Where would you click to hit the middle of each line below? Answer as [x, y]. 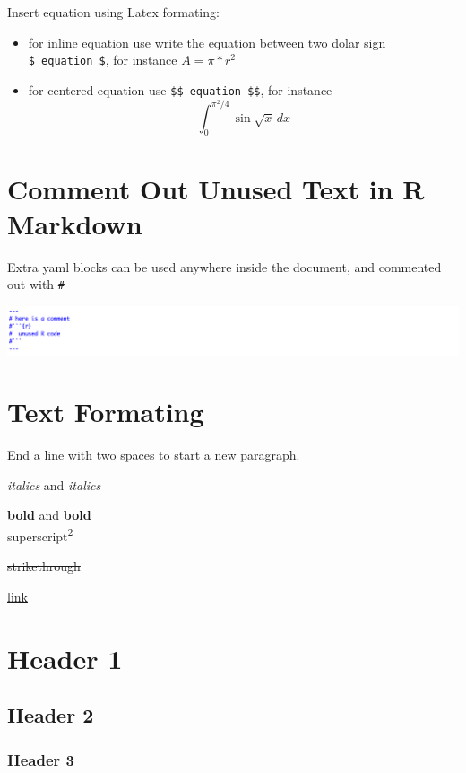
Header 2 [51, 715]
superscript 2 [40, 535]
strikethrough [44, 566]
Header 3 [41, 759]
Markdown [75, 223]
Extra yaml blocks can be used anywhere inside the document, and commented [224, 266]
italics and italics [54, 484]
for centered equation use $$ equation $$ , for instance [180, 89]
